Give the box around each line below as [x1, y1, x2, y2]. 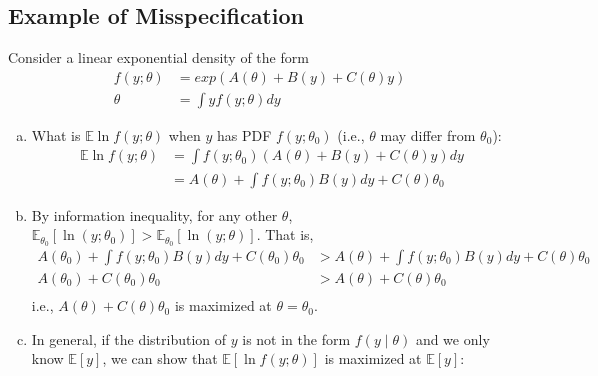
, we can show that [102, 348, 218, 369]
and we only [415, 328, 490, 349]
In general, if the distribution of [31, 328, 227, 349]
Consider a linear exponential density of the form [8, 47, 309, 68]
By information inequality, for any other [31, 204, 278, 225]
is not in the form [242, 328, 351, 349]
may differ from [380, 124, 476, 145]
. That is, [256, 224, 314, 245]
